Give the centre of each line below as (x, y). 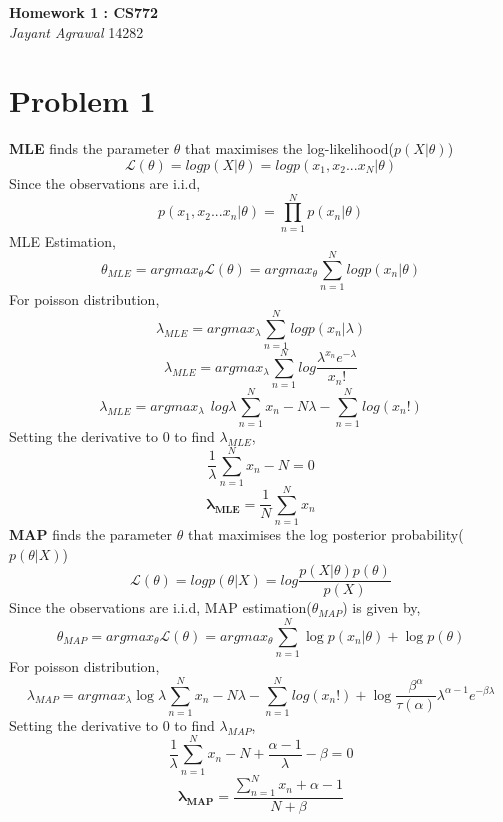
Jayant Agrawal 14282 (76, 31)
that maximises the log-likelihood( (290, 148)
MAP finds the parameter (91, 534)
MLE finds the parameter (89, 148)
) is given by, (381, 607)
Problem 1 (82, 100)
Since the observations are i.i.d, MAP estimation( (160, 607)
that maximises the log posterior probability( (325, 534)
